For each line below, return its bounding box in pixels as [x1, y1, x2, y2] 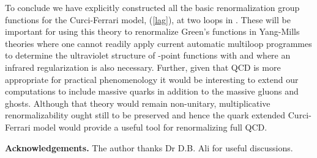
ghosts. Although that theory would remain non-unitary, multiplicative [5, 96, 270, 109]
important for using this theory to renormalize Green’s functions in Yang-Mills [5, 25, 300, 38]
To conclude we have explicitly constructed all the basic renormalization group [5, 1, 300, 13]
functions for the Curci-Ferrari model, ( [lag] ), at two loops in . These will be [5, 13, 291, 26]
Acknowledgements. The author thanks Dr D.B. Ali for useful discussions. [5, 141, 293, 154]
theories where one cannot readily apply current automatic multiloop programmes [5, 37, 312, 49]
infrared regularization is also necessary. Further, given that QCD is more [5, 60, 281, 73]
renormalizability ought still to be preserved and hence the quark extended [5, 109, 286, 121]
